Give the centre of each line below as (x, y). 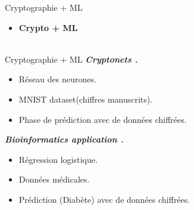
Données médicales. (54, 179)
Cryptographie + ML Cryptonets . (71, 59)
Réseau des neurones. (58, 79)
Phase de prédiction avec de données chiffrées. (103, 119)
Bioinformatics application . (64, 139)
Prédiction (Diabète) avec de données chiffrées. (104, 199)
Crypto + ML (48, 27)
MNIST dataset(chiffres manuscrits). (86, 99)
